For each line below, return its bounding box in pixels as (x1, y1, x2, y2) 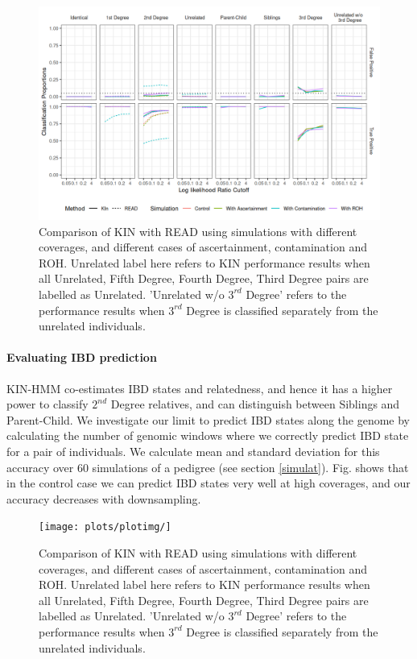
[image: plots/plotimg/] (39, 521, 171, 533)
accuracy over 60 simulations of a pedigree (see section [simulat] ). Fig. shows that (6, 458, 409, 475)
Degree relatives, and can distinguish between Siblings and (110, 396, 400, 412)
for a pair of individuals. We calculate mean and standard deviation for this (6, 442, 380, 459)
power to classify (6, 396, 89, 412)
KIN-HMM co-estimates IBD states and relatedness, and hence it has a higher (6, 379, 393, 396)
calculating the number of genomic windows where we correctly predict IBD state (6, 427, 409, 444)
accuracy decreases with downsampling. (6, 490, 201, 507)
